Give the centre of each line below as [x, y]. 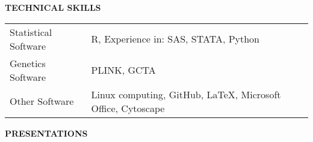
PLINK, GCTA [123, 70]
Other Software [42, 101]
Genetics [28, 63]
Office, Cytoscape [128, 108]
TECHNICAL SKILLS [53, 7]
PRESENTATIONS [46, 133]
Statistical [31, 32]
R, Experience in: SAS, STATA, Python [175, 39]
